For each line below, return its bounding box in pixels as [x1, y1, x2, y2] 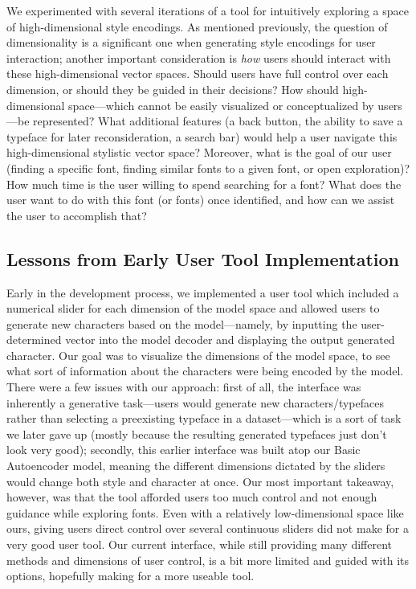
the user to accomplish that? [6, 207, 147, 223]
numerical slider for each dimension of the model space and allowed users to [6, 300, 380, 317]
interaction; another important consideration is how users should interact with [6, 49, 391, 66]
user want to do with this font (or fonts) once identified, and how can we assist [6, 191, 395, 208]
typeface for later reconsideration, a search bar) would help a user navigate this [6, 128, 398, 145]
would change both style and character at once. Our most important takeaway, [6, 472, 394, 489]
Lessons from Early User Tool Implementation [6, 246, 399, 271]
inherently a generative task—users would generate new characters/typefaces [6, 394, 384, 411]
